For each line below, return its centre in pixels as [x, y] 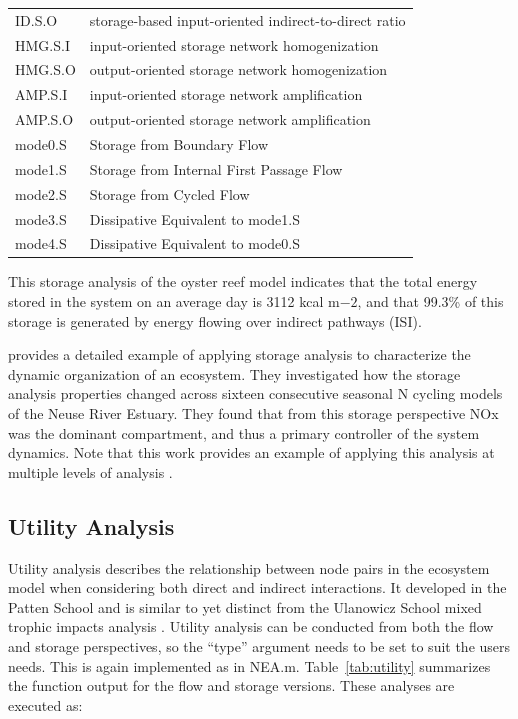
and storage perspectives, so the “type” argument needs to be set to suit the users [259, 645]
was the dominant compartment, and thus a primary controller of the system [244, 432]
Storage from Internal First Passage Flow [216, 168]
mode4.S [41, 243]
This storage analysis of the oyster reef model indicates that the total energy [243, 281]
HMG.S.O [45, 69]
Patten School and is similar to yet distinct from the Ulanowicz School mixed [245, 606]
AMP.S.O [44, 119]
